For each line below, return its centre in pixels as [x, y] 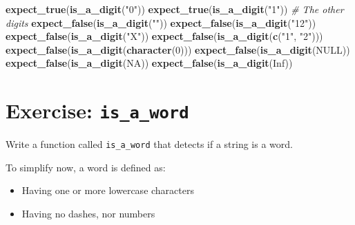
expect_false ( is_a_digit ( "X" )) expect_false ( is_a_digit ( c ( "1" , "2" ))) [164, 36]
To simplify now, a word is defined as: [86, 167]
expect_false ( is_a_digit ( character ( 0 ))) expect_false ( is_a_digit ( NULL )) [178, 49]
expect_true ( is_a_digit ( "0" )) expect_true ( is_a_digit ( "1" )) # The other [175, 9]
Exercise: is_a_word [97, 110]
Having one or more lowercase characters [108, 190]
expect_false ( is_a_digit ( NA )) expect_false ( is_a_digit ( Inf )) [149, 63]
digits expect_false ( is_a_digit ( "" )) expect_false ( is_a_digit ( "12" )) [161, 22]
